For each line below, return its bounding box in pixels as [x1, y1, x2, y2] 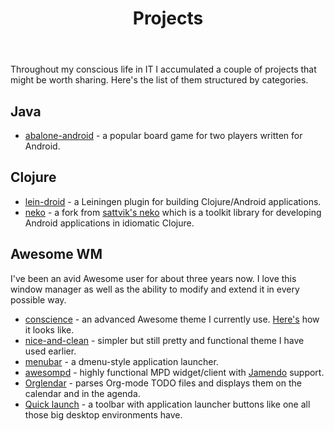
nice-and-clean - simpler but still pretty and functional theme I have [24, 334, 305, 346]
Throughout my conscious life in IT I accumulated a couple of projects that [10, 63, 317, 76]
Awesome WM [10, 246, 103, 263]
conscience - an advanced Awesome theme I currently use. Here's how [24, 313, 320, 325]
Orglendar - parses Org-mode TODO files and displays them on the [24, 377, 302, 389]
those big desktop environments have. [24, 408, 183, 421]
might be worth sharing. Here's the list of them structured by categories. [10, 74, 309, 86]
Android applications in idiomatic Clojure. [24, 217, 195, 229]
